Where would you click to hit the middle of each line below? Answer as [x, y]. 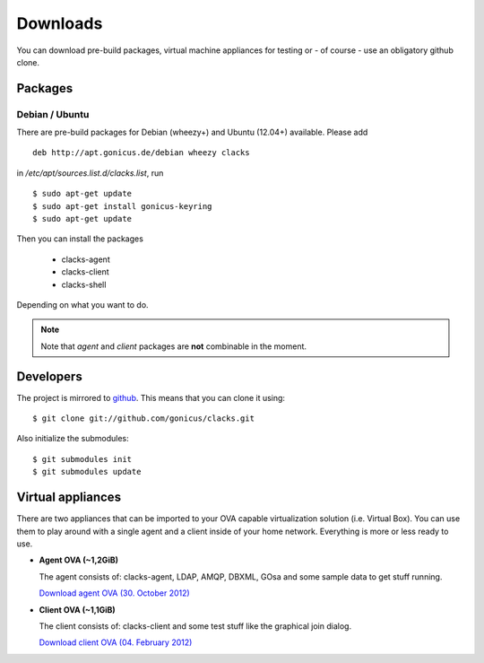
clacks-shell [84, 284]
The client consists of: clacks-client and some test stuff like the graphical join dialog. [195, 626]
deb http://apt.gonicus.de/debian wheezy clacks [141, 153]
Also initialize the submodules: [73, 439]
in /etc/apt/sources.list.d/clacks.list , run [90, 173]
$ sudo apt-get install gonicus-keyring [122, 206]
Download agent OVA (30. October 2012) [114, 593]
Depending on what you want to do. [82, 305]
